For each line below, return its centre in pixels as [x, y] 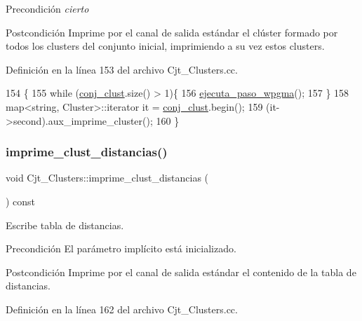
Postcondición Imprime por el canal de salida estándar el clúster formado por [172, 32]
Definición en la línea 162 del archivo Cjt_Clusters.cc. [122, 309]
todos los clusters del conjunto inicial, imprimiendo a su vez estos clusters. [165, 46]
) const [21, 201]
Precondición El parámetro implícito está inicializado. [121, 248]
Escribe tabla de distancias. [65, 225]
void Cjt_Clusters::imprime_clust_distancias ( [107, 178]
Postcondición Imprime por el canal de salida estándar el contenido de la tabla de [181, 272]
